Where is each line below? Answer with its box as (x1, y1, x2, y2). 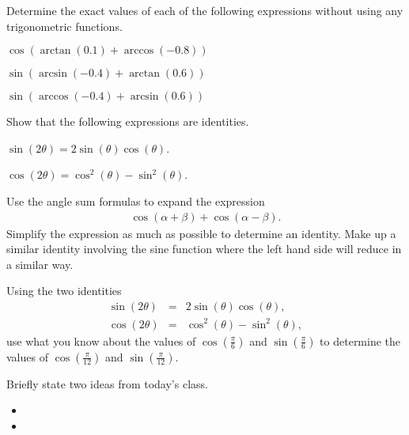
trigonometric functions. (6, 17, 123, 34)
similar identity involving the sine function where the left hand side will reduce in (6, 240, 402, 257)
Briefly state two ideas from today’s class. (6, 375, 208, 391)
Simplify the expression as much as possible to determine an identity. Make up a (6, 225, 396, 241)
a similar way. (6, 255, 74, 272)
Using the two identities (6, 282, 122, 299)
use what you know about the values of (6, 332, 196, 349)
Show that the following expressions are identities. (6, 113, 249, 130)
